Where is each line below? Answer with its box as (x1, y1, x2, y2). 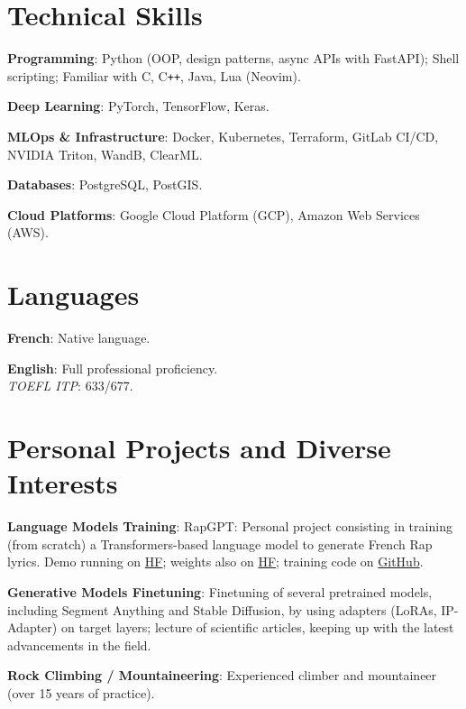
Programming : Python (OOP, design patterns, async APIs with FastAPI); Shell (7, 49, 460, 68)
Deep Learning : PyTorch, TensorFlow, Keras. (7, 97, 270, 115)
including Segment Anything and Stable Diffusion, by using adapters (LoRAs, (7, 600, 437, 619)
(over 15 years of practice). (7, 683, 155, 702)
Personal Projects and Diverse (7, 429, 391, 466)
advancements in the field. (7, 635, 151, 654)
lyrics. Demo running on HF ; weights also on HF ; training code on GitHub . (7, 552, 424, 571)
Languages (7, 276, 140, 313)
